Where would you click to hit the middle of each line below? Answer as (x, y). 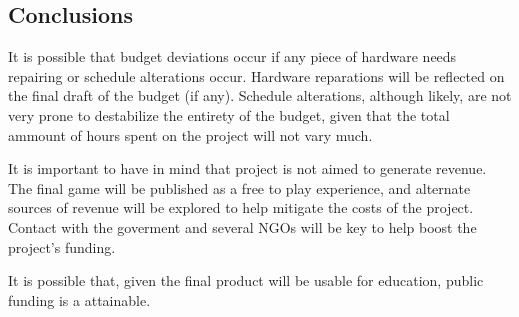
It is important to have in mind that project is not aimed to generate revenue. (247, 168)
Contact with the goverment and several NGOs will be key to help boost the (242, 226)
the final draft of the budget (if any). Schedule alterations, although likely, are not (260, 95)
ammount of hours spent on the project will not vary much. (190, 134)
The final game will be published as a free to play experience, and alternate (239, 187)
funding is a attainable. (79, 299)
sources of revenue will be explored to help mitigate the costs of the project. (241, 207)
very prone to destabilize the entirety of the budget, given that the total (229, 114)
